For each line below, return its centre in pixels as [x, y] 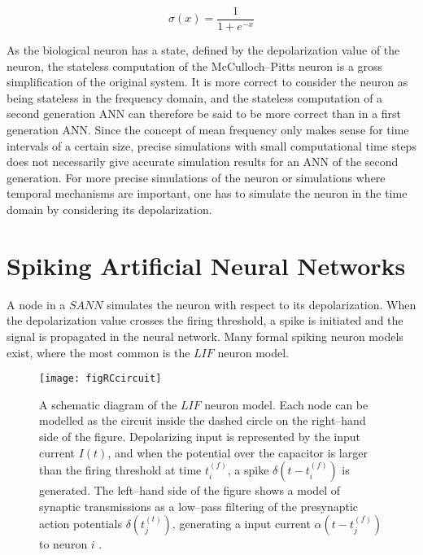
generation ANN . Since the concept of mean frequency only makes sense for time [208, 130]
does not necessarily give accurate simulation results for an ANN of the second [203, 162]
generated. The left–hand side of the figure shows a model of [190, 490]
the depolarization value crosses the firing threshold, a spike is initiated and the [205, 320]
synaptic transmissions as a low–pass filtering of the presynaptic [199, 506]
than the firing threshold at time [120, 470]
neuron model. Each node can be [286, 404]
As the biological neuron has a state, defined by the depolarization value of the [203, 50]
